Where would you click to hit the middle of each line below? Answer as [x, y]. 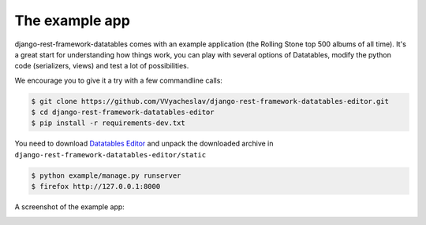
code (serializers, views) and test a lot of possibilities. [102, 66]
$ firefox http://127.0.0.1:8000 [96, 186]
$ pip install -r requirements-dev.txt [108, 123]
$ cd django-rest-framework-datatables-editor [123, 112]
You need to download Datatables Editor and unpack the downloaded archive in [144, 144]
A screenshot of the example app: [70, 207]
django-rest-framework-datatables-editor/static [110, 155]
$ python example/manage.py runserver [106, 175]
